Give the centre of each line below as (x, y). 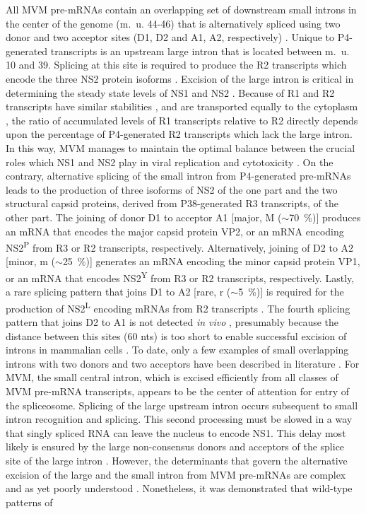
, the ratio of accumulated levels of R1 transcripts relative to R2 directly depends (182, 120)
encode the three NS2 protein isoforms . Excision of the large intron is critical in (180, 78)
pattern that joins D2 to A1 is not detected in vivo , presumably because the (172, 322)
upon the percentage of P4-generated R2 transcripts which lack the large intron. (179, 134)
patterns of (29, 502)
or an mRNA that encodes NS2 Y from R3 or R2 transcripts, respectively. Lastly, (180, 276)
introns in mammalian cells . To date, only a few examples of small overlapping (177, 350)
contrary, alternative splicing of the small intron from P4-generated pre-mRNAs (178, 176)
